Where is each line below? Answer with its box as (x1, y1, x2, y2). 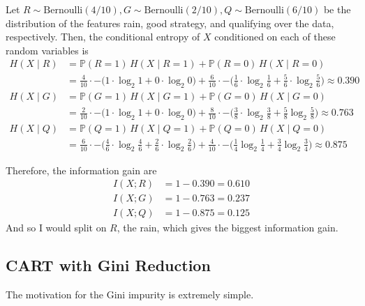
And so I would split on (6, 220, 107, 235)
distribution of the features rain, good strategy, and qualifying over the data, (6, 15, 334, 30)
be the (323, 2, 351, 16)
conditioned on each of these (214, 29, 336, 44)
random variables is (6, 43, 89, 57)
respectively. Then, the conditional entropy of (6, 29, 200, 44)
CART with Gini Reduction (6, 254, 211, 276)
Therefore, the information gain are (6, 162, 157, 177)
